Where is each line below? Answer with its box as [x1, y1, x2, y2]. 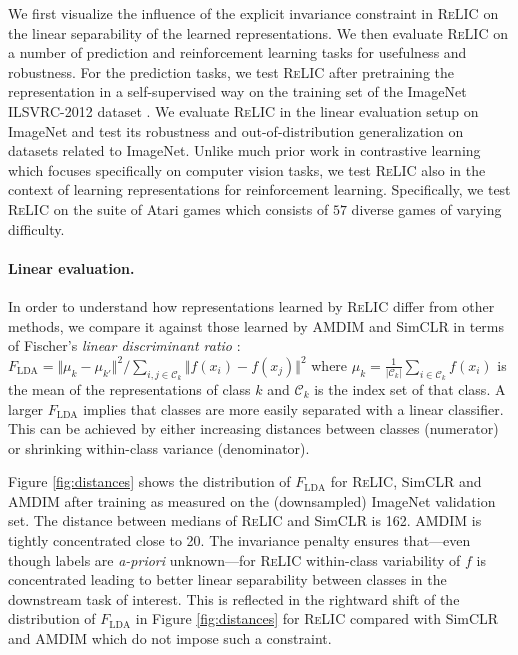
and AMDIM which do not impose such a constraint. [8, 628, 332, 649]
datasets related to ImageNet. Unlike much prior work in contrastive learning [8, 140, 481, 161]
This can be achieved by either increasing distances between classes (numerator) [8, 418, 499, 439]
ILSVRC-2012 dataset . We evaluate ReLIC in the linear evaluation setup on [8, 100, 479, 121]
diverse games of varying [351, 198, 502, 219]
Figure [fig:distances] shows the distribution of [8, 471, 291, 492]
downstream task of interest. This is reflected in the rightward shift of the [8, 588, 460, 609]
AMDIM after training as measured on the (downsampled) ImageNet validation [8, 490, 496, 511]
